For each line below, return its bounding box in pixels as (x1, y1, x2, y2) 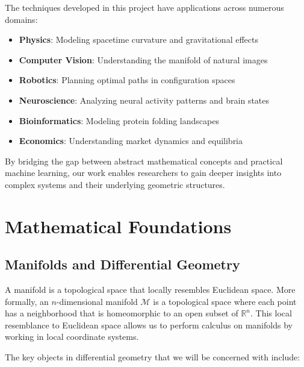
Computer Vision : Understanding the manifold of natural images (19, 53, 268, 66)
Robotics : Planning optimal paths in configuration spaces (19, 74, 235, 86)
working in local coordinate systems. (5, 330, 139, 343)
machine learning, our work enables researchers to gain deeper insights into (5, 166, 282, 179)
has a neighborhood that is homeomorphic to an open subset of (5, 307, 238, 319)
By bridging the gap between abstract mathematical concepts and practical (5, 154, 283, 167)
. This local (250, 307, 292, 319)
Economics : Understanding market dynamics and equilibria (19, 134, 243, 147)
